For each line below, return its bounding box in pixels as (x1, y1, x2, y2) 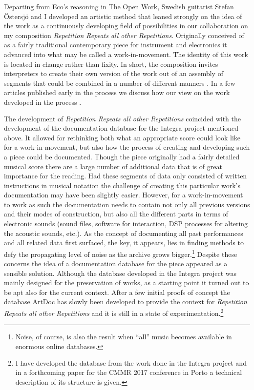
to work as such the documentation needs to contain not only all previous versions (4, 199, 250, 209)
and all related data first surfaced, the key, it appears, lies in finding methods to (4, 237, 244, 248)
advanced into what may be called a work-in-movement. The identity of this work (4, 49, 248, 59)
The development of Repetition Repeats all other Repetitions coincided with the (4, 113, 241, 123)
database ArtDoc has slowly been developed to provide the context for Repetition (4, 296, 247, 307)
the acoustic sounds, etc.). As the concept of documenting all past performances (4, 228, 243, 238)
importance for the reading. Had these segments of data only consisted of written (4, 171, 247, 181)
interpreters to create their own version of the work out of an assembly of (4, 68, 223, 78)
